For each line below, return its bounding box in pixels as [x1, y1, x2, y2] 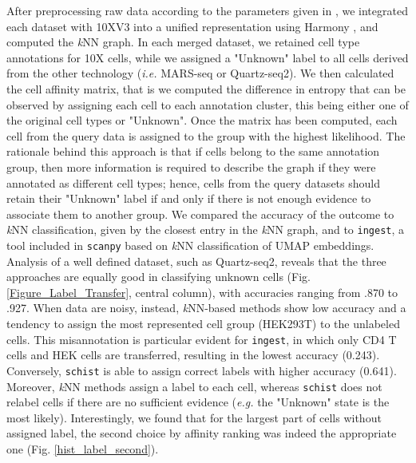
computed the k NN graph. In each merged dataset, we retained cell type [6, 34, 360, 50]
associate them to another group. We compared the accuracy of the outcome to [6, 205, 394, 222]
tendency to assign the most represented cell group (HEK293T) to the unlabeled [6, 315, 400, 331]
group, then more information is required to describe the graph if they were [6, 158, 376, 175]
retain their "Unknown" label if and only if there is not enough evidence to [6, 190, 371, 207]
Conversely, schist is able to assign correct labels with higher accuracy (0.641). [6, 362, 397, 378]
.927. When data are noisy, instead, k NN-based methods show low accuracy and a [6, 299, 406, 316]
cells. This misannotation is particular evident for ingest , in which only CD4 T [6, 330, 397, 347]
